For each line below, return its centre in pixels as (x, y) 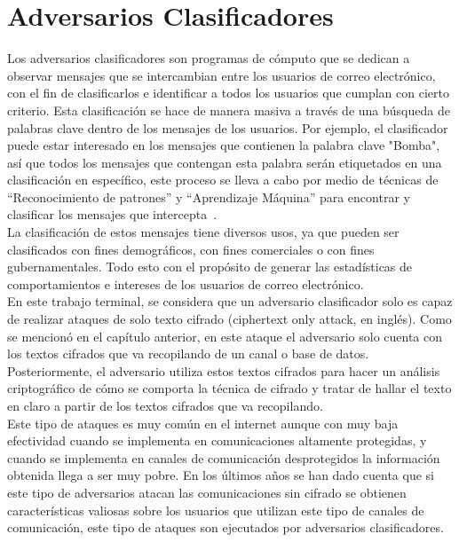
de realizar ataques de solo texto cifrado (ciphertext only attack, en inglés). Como (229, 319)
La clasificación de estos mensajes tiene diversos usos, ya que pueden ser (203, 232)
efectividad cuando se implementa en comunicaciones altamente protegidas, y (217, 440)
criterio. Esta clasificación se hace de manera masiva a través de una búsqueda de (229, 110)
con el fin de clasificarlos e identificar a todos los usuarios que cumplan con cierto (228, 93)
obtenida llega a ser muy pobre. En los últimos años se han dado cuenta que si (221, 475)
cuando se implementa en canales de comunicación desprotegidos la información (224, 457)
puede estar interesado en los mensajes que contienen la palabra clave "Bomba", (224, 145)
